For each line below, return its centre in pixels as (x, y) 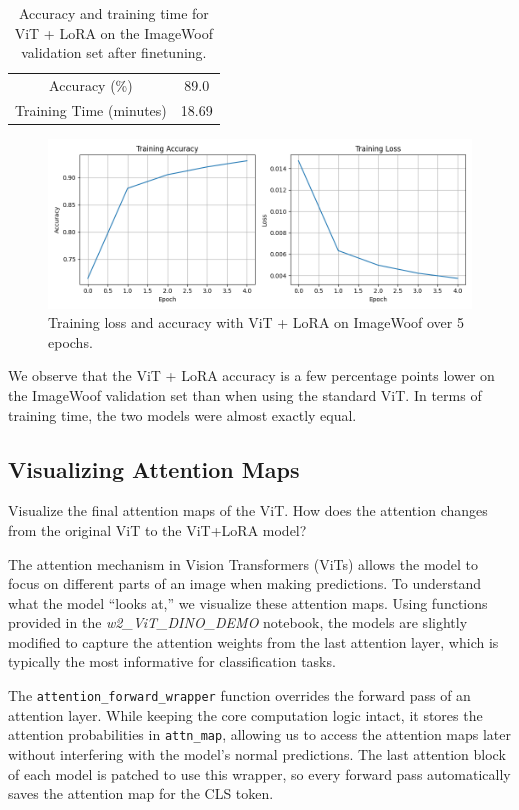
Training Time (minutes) (91, 109)
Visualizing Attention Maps (154, 468)
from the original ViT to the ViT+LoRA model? (157, 529)
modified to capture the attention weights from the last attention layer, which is (253, 641)
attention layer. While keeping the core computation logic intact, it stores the (245, 714)
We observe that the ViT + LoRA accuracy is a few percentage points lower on (251, 375)
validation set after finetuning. (114, 52)
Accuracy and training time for (113, 13)
